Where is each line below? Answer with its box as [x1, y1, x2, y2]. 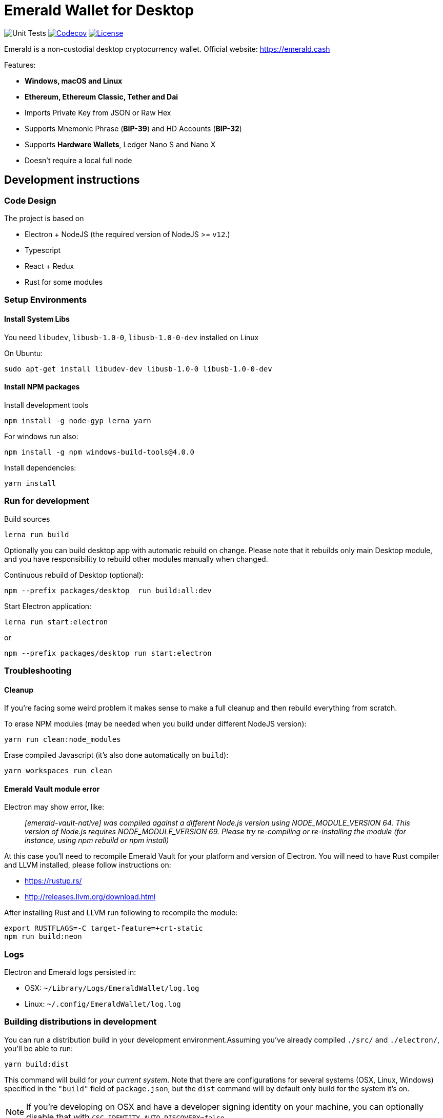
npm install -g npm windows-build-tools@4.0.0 [4, 447, 194, 456]
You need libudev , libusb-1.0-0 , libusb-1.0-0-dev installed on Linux [4, 332, 259, 342]
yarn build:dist [4, 1060, 69, 1068]
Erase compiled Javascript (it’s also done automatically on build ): [4, 751, 229, 760]
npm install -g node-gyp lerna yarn [4, 416, 151, 425]
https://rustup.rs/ [25, 876, 82, 886]
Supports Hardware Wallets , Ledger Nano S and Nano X [25, 140, 216, 149]
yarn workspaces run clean [4, 767, 112, 775]
